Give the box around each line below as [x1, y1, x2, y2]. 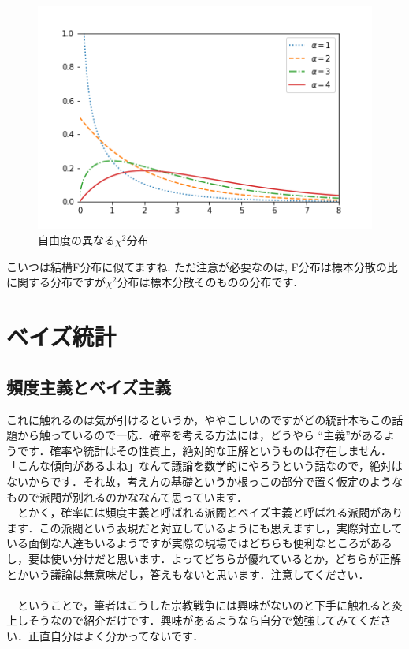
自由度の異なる [38, 232, 115, 248]
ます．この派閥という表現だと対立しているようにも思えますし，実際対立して [6, 519, 403, 535]
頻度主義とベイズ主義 [6, 374, 172, 398]
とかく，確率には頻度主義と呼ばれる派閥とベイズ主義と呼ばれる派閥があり [17, 504, 403, 520]
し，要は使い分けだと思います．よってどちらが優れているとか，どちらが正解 [6, 550, 402, 566]
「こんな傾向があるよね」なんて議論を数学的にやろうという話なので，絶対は [6, 457, 403, 474]
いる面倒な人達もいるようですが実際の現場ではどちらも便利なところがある [6, 535, 392, 551]
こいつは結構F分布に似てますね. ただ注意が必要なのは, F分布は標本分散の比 [6, 258, 398, 274]
